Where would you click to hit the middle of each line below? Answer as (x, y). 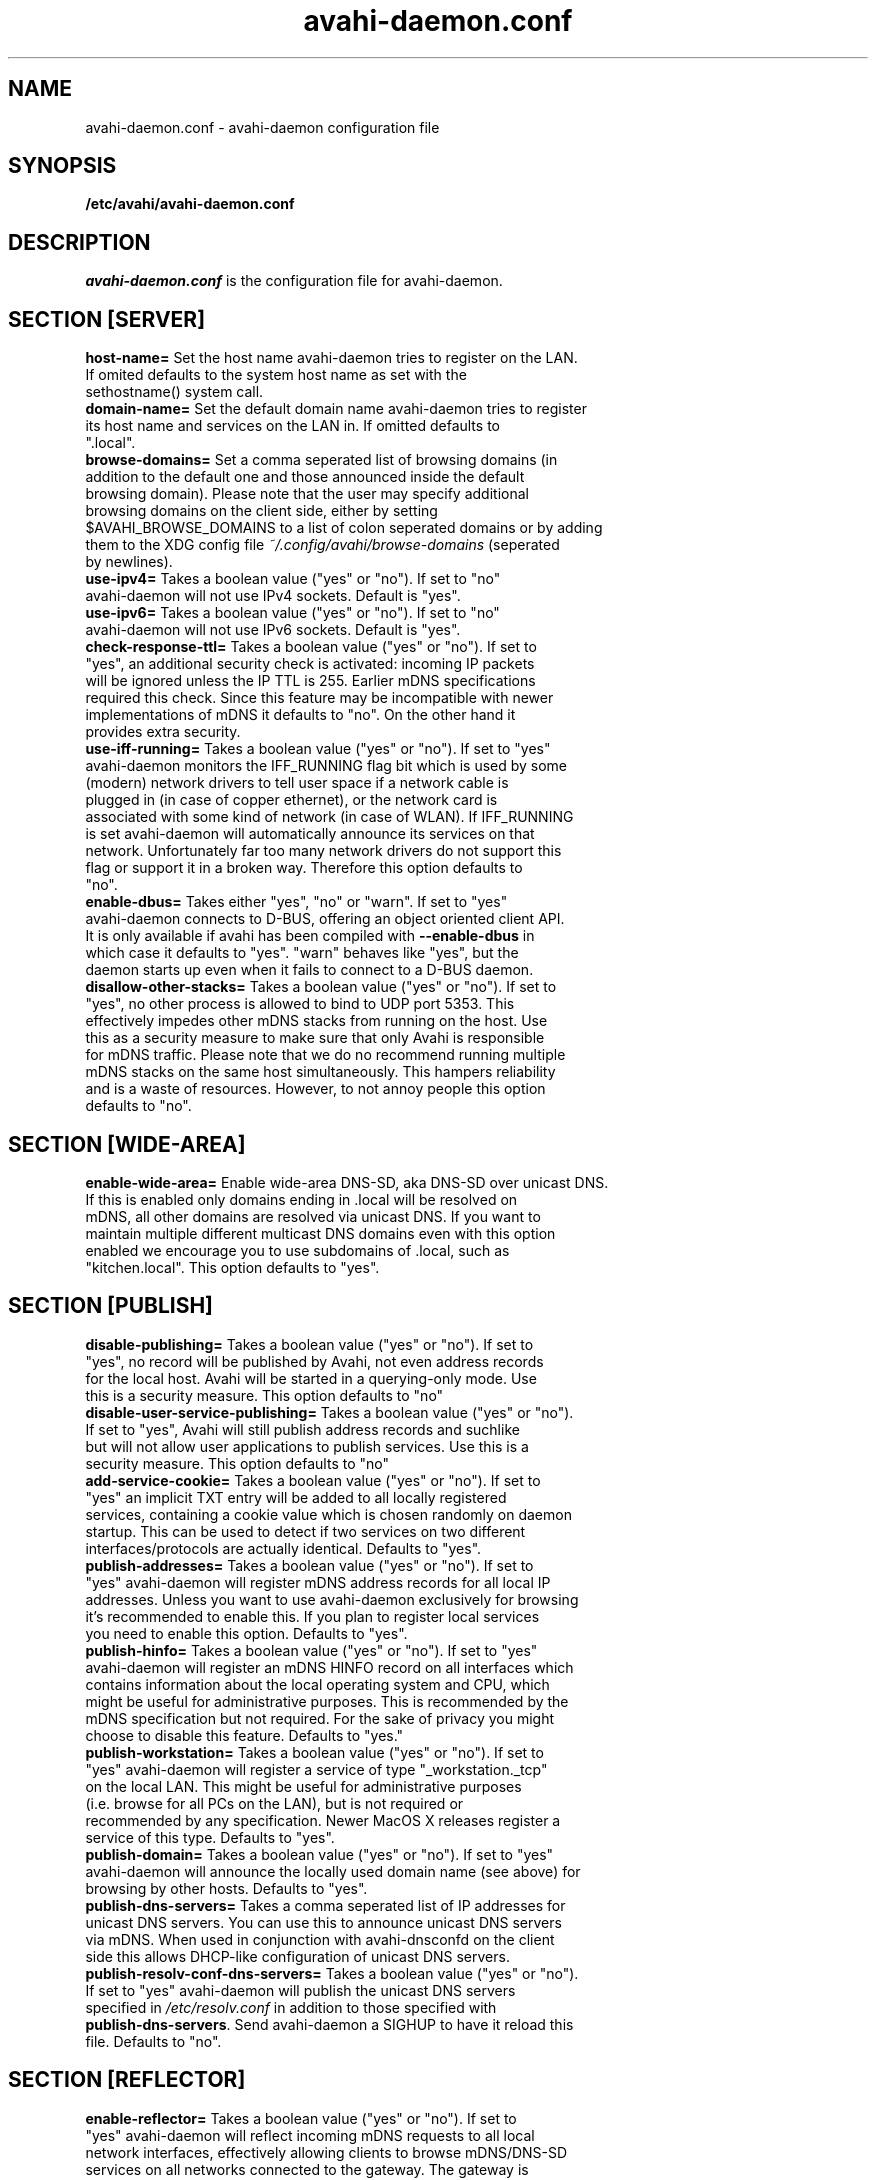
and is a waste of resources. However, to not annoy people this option (315, 1089)
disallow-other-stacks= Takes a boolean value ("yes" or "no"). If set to (321, 987)
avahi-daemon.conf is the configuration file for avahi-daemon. (294, 281)
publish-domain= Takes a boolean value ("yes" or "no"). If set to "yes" (319, 1854)
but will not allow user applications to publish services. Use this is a (307, 1446)
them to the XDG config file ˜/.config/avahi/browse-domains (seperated (322, 545)
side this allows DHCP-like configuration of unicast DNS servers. (297, 1956)
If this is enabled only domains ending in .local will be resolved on (301, 1199)
